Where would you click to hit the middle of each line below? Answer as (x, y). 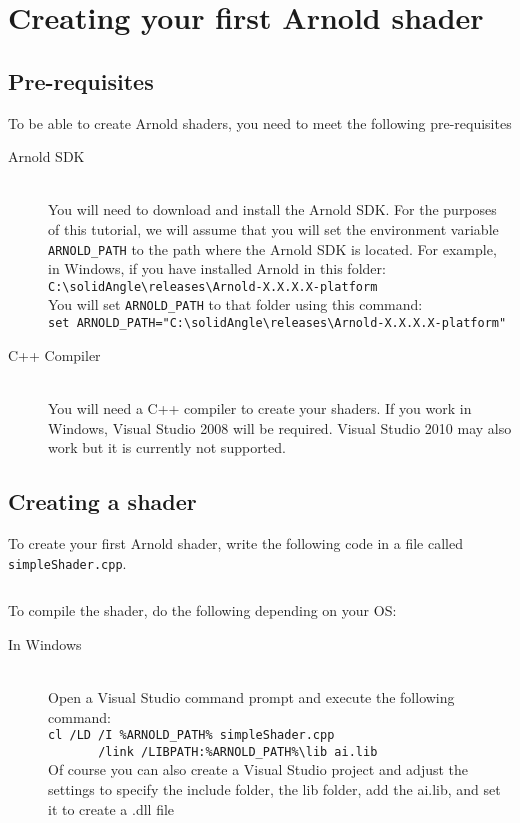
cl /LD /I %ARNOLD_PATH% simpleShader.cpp (191, 735)
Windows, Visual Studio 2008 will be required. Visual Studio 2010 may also (280, 427)
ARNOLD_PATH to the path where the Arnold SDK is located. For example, (272, 248)
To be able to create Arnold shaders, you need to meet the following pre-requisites (260, 122)
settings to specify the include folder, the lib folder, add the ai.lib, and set (274, 789)
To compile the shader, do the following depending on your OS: (202, 610)
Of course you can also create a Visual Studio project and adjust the (258, 769)
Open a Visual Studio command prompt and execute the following (251, 696)
